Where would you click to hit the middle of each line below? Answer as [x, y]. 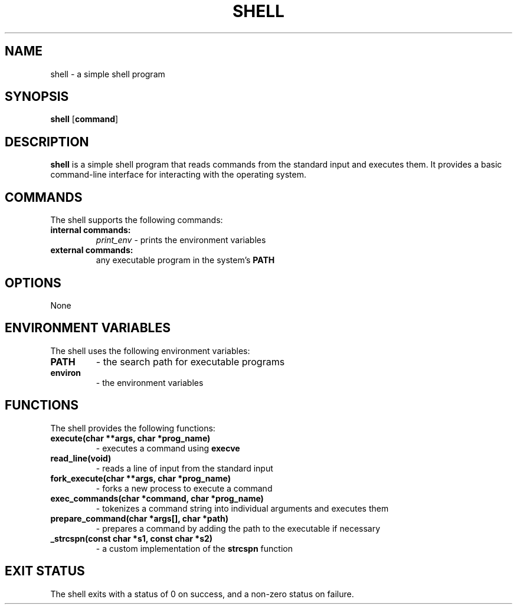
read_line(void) [81, 458]
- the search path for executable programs [190, 361]
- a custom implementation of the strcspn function [194, 548]
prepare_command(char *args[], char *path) [139, 518]
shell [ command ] [84, 119]
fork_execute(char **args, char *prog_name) [140, 478]
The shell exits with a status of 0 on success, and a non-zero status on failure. [202, 594]
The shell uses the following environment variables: [150, 351]
